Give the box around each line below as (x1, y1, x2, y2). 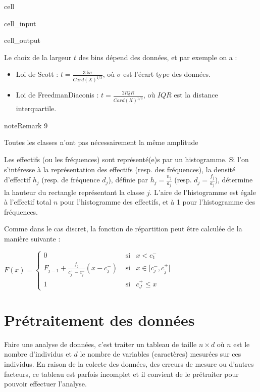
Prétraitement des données (4, 309, 195, 330)
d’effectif (4, 174, 31, 185)
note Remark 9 (4, 120, 48, 130)
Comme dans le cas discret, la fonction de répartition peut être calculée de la (4, 223, 242, 234)
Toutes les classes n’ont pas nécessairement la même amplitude (4, 137, 198, 148)
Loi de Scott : (16, 69, 59, 79)
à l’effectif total (4, 197, 51, 207)
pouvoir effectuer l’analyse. (4, 378, 87, 389)
